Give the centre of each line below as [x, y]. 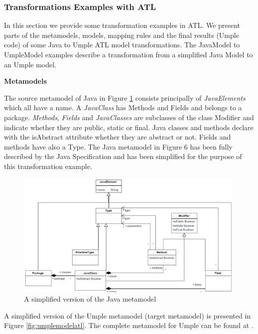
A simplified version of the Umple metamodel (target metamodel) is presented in [128, 315]
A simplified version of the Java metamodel [90, 299]
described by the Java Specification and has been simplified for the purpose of [123, 156]
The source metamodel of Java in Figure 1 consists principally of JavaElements [125, 97]
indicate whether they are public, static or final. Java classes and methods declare [129, 127]
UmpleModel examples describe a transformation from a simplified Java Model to [129, 54]
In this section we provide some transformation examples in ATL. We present [122, 25]
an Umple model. [30, 64]
